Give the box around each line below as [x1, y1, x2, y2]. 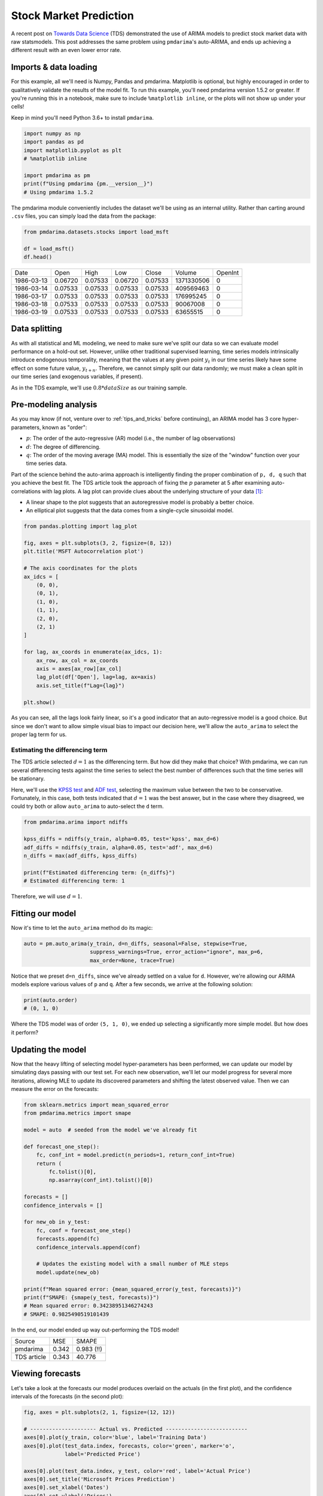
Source [14, 1337, 35, 1346]
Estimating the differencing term [11, 746, 108, 754]
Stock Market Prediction [11, 9, 134, 22]
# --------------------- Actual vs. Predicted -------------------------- [23, 1425, 248, 1433]
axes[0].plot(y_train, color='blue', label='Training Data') [23, 1434, 207, 1441]
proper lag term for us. [11, 731, 67, 738]
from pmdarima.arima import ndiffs [23, 819, 128, 826]
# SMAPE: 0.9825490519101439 [23, 1310, 109, 1318]
